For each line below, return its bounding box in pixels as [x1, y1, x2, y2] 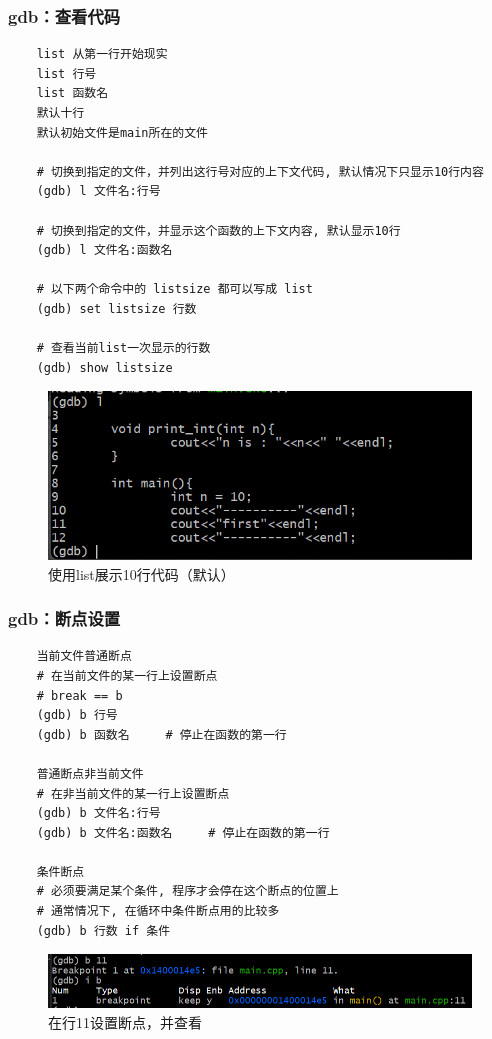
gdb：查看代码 [8, 3, 121, 28]
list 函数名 [36, 86, 109, 101]
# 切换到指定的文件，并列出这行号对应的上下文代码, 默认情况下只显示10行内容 [36, 164, 484, 179]
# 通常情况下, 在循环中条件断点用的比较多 [36, 904, 280, 919]
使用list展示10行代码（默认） [48, 563, 235, 584]
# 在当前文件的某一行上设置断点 [36, 668, 218, 683]
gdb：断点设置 [8, 606, 121, 631]
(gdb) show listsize [36, 360, 173, 375]
